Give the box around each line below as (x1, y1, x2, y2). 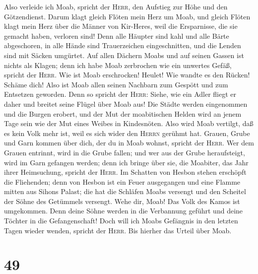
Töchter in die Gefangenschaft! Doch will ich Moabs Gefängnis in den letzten (4, 215, 238, 226)
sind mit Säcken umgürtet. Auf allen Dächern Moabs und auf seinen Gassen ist (4, 50, 244, 60)
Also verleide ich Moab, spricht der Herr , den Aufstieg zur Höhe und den (4, 1, 228, 11)
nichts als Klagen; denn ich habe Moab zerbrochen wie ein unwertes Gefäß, (4, 60, 232, 70)
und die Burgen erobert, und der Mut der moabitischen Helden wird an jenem (4, 108, 242, 119)
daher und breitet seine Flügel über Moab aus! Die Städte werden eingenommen (4, 98, 248, 109)
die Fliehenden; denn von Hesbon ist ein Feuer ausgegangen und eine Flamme (4, 176, 241, 187)
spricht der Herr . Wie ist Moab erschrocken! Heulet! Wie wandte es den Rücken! (4, 69, 250, 80)
